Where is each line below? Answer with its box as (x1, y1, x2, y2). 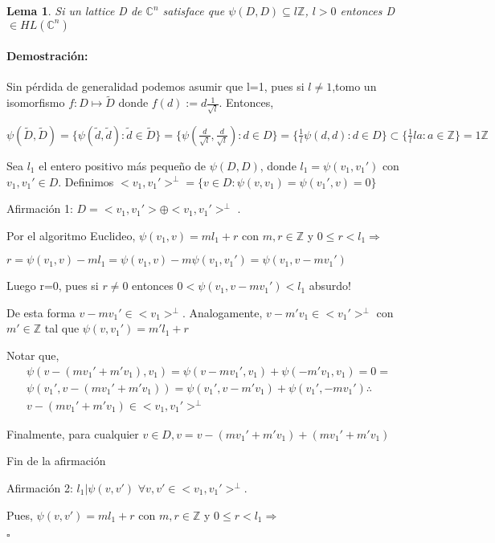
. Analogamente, (182, 304, 263, 320)
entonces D (340, 2, 395, 18)
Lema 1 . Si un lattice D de (6, 2, 142, 18)
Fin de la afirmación (6, 452, 106, 469)
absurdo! (309, 277, 351, 294)
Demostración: (6, 47, 88, 64)
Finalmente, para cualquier (6, 425, 139, 442)
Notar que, (6, 347, 59, 364)
